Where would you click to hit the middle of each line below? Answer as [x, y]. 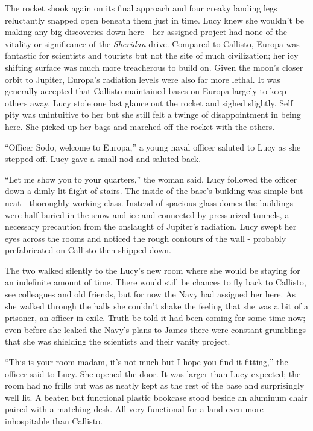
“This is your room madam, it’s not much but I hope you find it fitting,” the [147, 362]
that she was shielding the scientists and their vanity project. [118, 341]
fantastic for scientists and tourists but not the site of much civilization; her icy [152, 55]
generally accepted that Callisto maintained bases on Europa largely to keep [146, 91]
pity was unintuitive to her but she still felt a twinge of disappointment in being [153, 115]
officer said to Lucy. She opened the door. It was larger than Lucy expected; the [153, 373]
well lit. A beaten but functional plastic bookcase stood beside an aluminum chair [156, 397]
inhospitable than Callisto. [54, 421]
